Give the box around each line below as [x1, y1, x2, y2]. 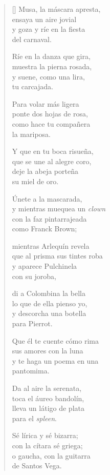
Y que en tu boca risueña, [12, 146, 94, 156]
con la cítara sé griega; [12, 440, 83, 450]
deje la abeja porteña [12, 166, 78, 176]
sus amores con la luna [12, 345, 83, 356]
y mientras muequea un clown [12, 203, 106, 214]
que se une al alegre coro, [12, 155, 92, 166]
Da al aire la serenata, [12, 383, 82, 393]
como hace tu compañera [12, 118, 91, 129]
